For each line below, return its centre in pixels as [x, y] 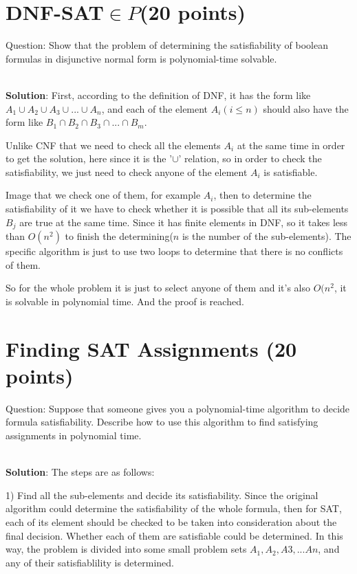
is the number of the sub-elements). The [267, 236]
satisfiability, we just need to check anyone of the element [127, 172]
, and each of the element [155, 108]
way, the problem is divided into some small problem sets [126, 549]
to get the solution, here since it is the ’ [89, 158]
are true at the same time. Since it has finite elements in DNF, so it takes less [184, 222]
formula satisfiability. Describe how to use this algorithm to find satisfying [162, 422]
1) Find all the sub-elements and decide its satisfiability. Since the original [162, 495]
